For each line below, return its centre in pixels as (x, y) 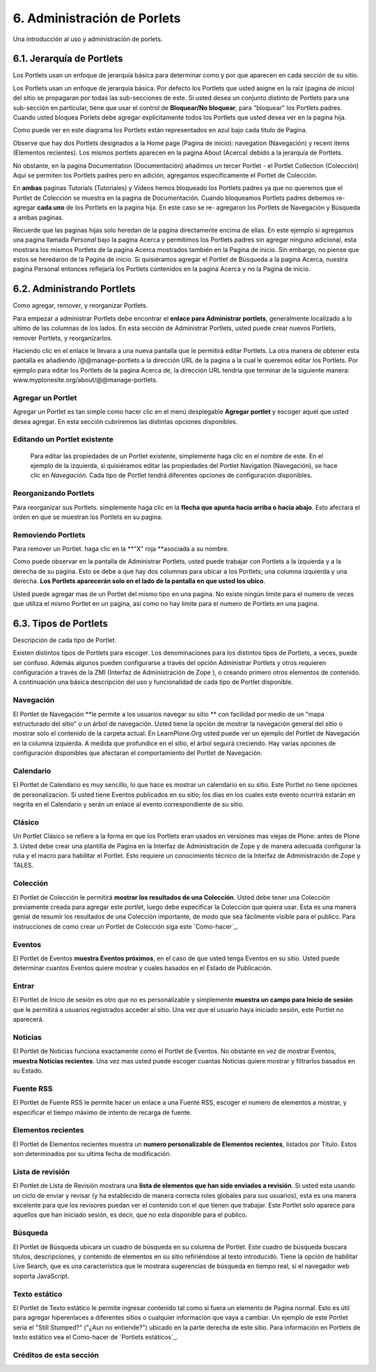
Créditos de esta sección (56, 1355)
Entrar (24, 986)
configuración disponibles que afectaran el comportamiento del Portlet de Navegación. (138, 753)
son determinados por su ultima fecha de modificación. (92, 1154)
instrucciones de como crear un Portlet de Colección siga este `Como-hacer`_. (126, 926)
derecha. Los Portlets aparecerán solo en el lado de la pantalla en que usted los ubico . (139, 581)
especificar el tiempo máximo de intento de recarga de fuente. (102, 1112)
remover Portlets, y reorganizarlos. (63, 338)
